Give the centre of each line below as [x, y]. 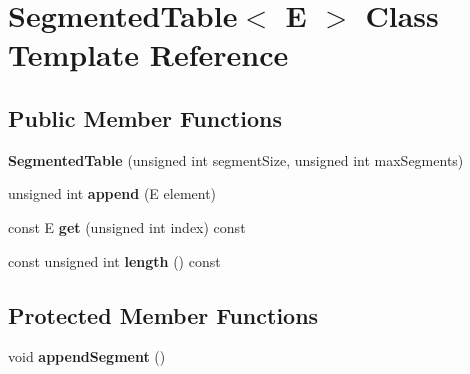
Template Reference [148, 54]
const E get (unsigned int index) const [127, 226]
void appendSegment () [87, 356]
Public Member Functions [145, 117]
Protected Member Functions [163, 314]
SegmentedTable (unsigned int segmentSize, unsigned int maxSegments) [236, 159]
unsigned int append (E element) [112, 193]
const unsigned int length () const [114, 260]
